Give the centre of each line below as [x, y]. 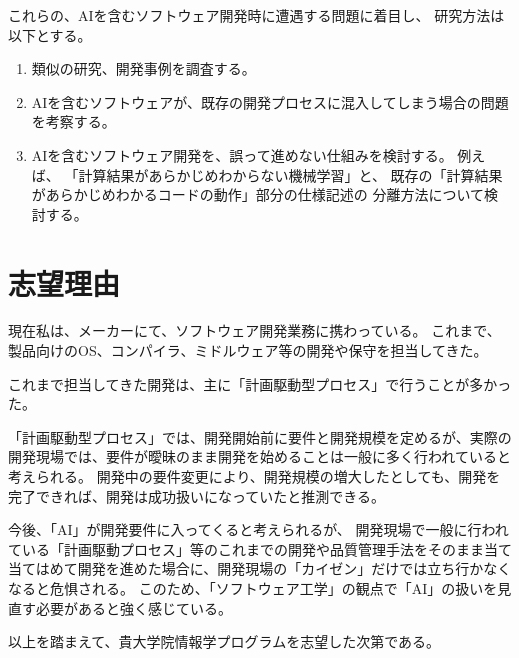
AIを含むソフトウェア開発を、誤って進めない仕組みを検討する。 [242, 154]
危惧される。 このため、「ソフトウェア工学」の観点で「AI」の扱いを [273, 588]
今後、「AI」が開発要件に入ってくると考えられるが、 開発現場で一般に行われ [258, 529]
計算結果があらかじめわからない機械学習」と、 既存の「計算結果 [290, 174]
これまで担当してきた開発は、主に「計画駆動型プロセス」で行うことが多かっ [260, 383]
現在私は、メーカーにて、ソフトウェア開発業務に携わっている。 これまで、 [254, 330]
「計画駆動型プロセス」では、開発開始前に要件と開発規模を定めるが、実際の [260, 436]
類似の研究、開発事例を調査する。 [143, 68]
